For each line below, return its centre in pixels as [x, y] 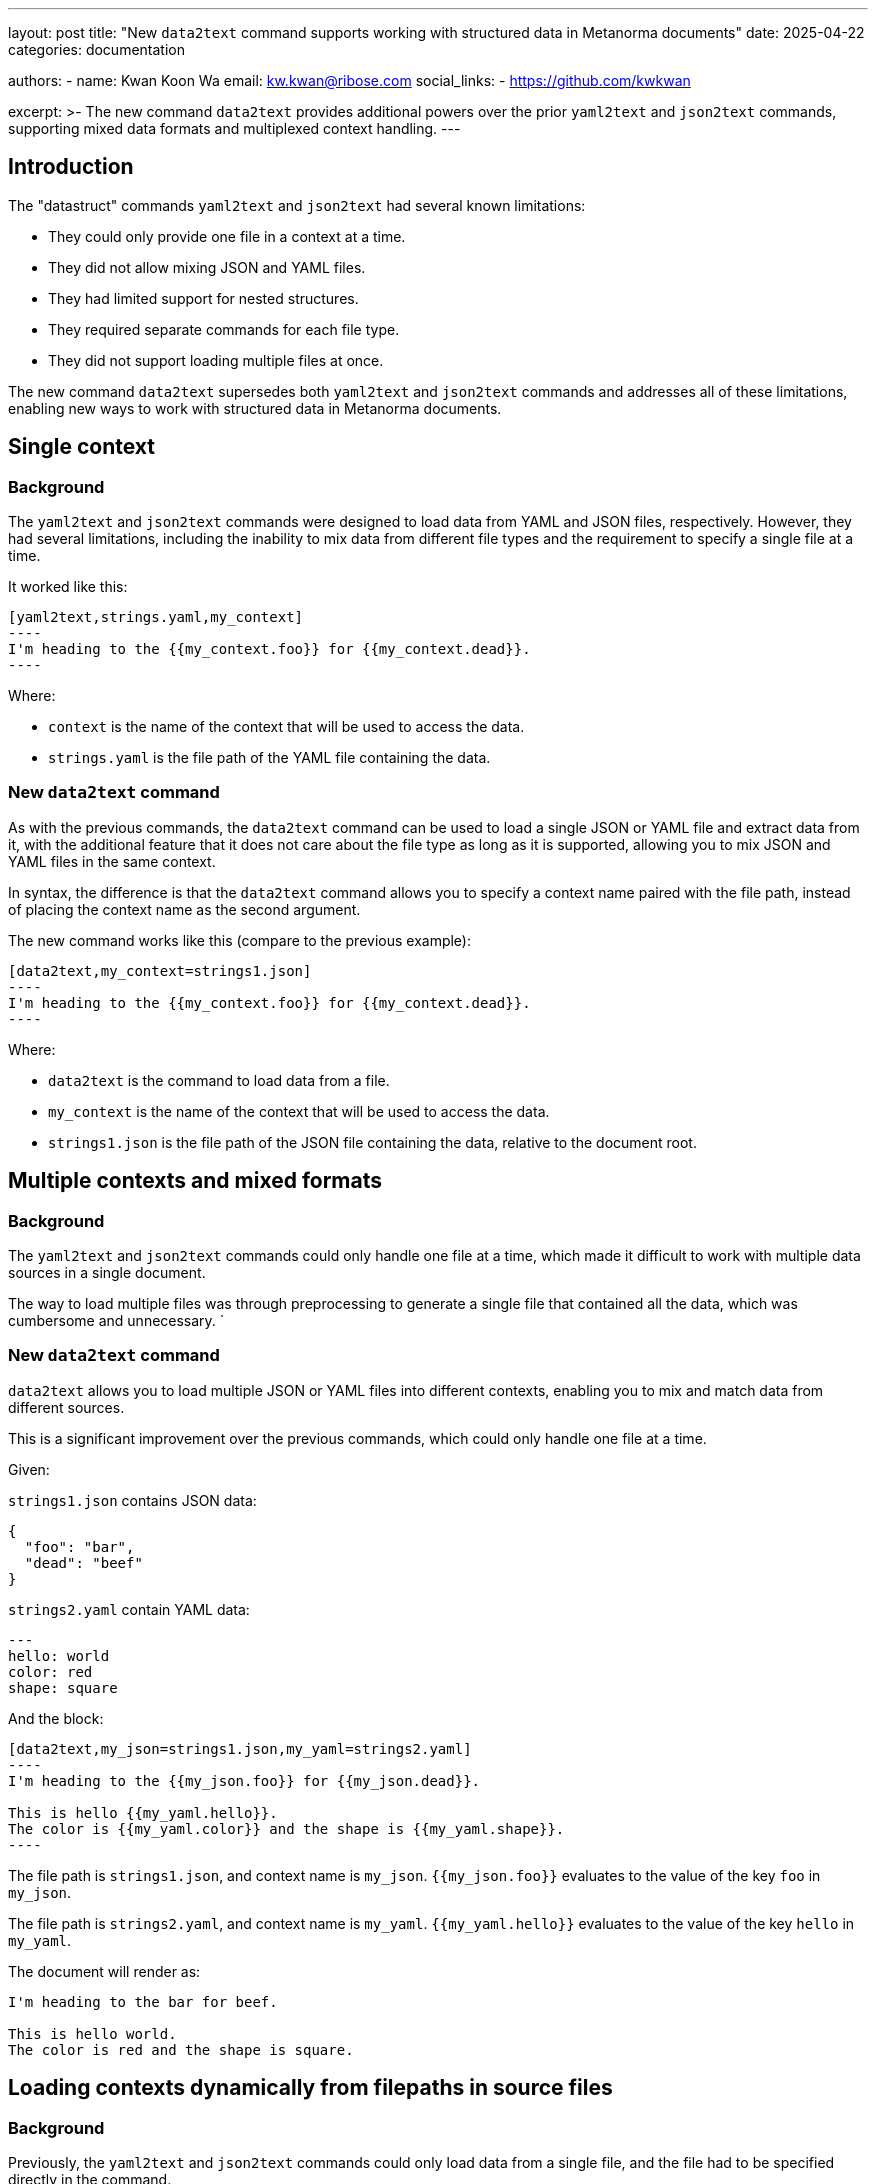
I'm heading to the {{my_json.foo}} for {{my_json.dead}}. [244, 1780]
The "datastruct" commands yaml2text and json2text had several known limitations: [297, 205]
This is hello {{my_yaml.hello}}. [143, 1812]
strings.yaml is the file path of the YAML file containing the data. [269, 758]
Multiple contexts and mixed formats [195, 1181]
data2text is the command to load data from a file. [219, 1080]
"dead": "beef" [83, 1562]
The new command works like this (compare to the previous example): [240, 940]
